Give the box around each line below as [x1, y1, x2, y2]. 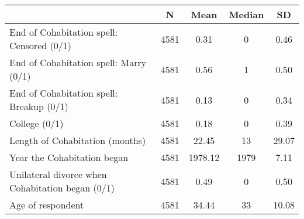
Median [229, 8, 264, 21]
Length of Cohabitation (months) [9, 134, 146, 147]
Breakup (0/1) [9, 100, 68, 113]
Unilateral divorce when [9, 167, 107, 181]
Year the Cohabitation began [9, 150, 129, 164]
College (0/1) [9, 117, 64, 130]
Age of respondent [9, 198, 84, 211]
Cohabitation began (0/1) [9, 181, 115, 194]
